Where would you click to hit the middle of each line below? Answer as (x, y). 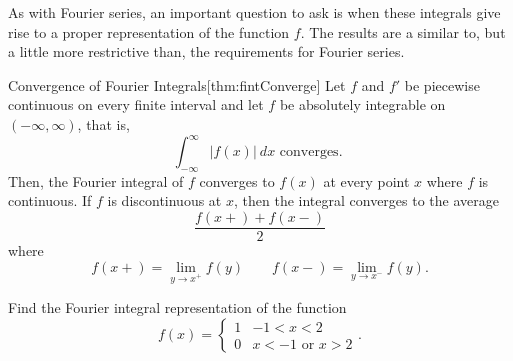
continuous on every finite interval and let (136, 104)
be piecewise (442, 84)
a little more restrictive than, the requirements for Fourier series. (206, 51)
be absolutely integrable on (362, 104)
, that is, (103, 123)
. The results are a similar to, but (403, 31)
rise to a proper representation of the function (149, 31)
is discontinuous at (164, 200)
